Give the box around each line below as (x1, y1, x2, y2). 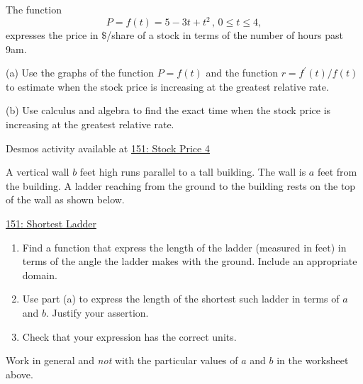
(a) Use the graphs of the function (6, 65, 155, 80)
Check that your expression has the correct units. (22, 329, 237, 344)
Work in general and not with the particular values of (6, 353, 238, 368)
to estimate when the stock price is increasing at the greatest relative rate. (6, 79, 329, 94)
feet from (317, 164, 357, 179)
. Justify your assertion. (46, 305, 149, 320)
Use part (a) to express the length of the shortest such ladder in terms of (22, 291, 340, 306)
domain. (22, 267, 57, 282)
